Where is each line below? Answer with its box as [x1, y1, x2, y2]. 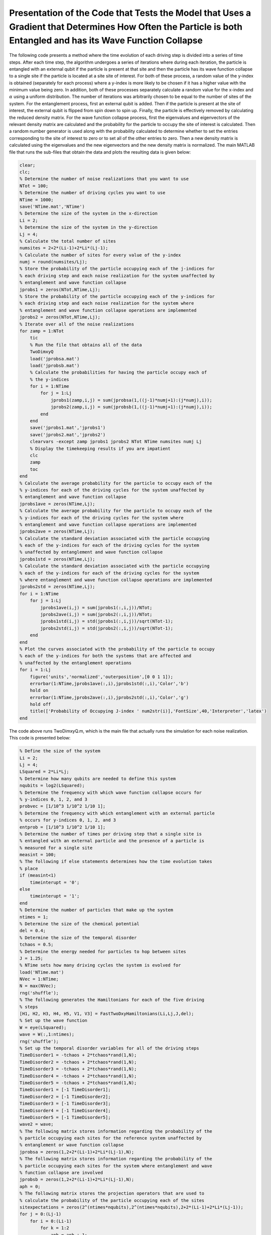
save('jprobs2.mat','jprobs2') [30, 432, 106, 437]
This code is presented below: [9, 735, 71, 741]
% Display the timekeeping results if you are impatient [30, 446, 171, 452]
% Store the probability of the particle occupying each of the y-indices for [19, 294, 215, 299]
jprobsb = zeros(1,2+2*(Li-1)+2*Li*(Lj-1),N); [19, 1177, 134, 1183]
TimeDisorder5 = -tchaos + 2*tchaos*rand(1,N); [19, 1080, 137, 1085]
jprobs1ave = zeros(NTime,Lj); [19, 501, 96, 506]
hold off [30, 701, 51, 707]
